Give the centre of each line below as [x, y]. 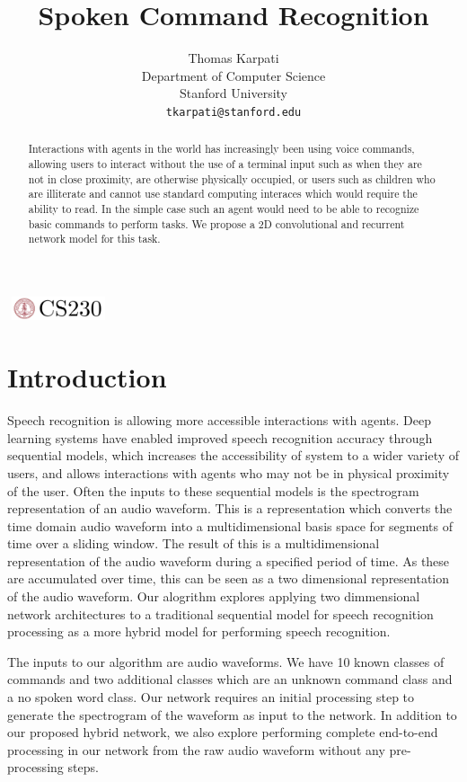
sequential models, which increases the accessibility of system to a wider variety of [233, 455]
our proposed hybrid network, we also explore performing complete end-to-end [223, 732]
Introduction [87, 377]
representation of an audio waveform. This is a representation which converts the [230, 508]
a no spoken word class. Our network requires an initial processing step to [211, 697]
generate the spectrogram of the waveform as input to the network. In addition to [232, 714]
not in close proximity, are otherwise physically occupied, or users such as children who [232, 178]
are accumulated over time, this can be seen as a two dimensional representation [229, 578]
